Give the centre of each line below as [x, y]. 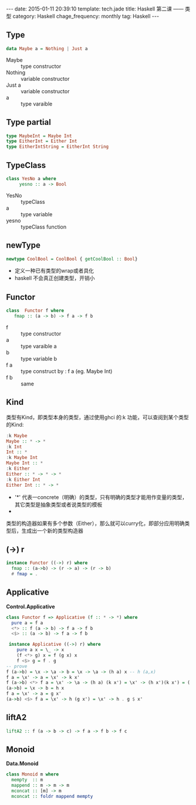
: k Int [14, 447]
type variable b [39, 358]
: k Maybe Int [22, 458]
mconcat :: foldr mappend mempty [52, 796]
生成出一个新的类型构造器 [52, 530]
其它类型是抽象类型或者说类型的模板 [58, 504]
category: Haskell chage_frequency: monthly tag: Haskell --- [86, 16]
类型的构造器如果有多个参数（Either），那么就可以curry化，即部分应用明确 [95, 523]
